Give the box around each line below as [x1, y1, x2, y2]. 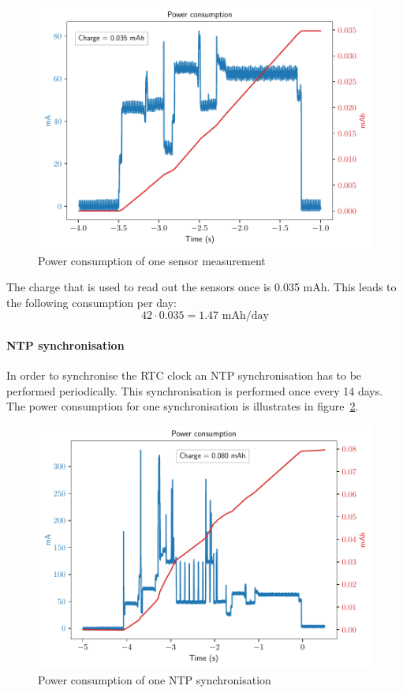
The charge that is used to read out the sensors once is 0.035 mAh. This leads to [6, 279, 397, 295]
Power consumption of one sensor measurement [38, 252, 266, 268]
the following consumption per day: [6, 294, 177, 310]
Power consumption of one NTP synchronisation [38, 671, 271, 687]
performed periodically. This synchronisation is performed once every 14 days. [6, 382, 383, 399]
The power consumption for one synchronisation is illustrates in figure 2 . [6, 398, 359, 414]
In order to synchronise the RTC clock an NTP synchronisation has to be [6, 367, 362, 384]
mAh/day [222, 310, 269, 322]
